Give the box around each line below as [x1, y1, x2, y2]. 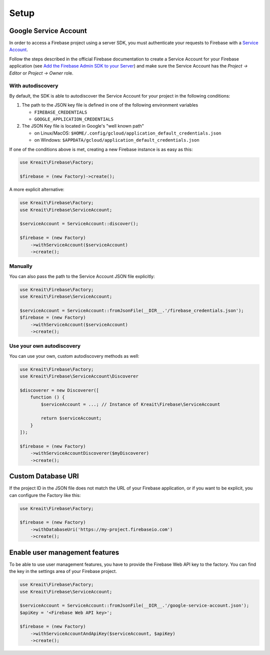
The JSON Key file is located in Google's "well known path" [21, 123, 144, 129]
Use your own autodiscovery [9, 343, 81, 350]
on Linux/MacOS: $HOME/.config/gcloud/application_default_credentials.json [34, 130, 221, 136]
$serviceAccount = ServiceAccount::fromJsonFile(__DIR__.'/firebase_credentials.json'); [19, 308, 244, 313]
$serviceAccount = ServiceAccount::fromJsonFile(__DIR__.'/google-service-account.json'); [19, 603, 249, 608]
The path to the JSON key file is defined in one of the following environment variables [21, 102, 198, 108]
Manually [9, 263, 32, 270]
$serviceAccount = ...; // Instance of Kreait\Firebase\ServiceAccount [40, 401, 220, 407]
